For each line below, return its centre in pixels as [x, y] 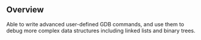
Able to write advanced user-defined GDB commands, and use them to [95, 24]
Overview [25, 10]
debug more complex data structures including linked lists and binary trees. [101, 30]
